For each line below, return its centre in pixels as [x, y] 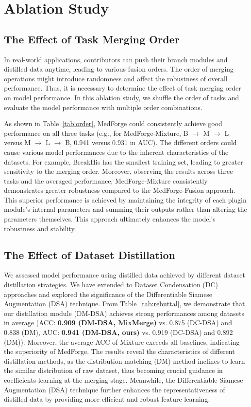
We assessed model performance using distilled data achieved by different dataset [125, 275]
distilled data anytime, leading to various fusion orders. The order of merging [119, 69]
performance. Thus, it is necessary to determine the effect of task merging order [123, 88]
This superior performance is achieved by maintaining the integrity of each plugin [125, 199]
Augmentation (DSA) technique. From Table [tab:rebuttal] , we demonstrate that [125, 304]
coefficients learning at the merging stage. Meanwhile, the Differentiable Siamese [124, 380]
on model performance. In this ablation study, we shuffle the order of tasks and [122, 97]
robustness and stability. [40, 228]
